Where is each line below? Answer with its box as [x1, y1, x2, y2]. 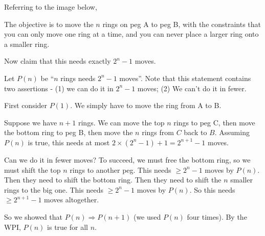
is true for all [47, 221, 88, 232]
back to [184, 127, 207, 138]
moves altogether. [44, 194, 99, 205]
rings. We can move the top [78, 117, 165, 127]
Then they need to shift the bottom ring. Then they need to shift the [4, 174, 222, 185]
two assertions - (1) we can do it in [4, 83, 114, 93]
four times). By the [187, 211, 247, 222]
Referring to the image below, [4, 2, 97, 12]
